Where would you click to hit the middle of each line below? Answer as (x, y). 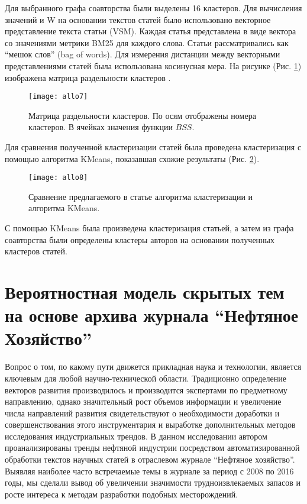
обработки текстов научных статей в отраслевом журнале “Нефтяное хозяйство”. (150, 459)
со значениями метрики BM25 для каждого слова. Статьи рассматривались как (147, 42)
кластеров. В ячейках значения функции (101, 127)
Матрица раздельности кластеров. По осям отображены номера (142, 115)
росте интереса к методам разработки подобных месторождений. (122, 494)
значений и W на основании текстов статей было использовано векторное (138, 19)
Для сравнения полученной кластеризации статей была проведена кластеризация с (153, 147)
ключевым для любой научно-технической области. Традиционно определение (146, 378)
